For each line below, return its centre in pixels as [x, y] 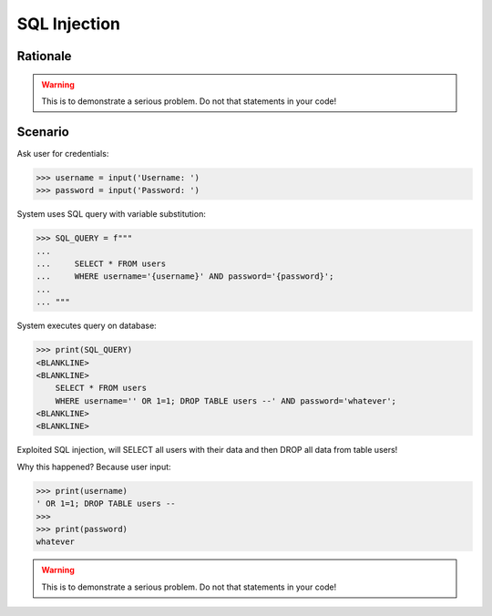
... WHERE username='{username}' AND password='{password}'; [185, 277]
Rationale [44, 56]
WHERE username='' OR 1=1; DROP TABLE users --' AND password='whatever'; [225, 400]
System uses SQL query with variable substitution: [112, 214]
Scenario [43, 132]
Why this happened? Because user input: [94, 467]
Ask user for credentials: [63, 153]
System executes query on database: [87, 326]
